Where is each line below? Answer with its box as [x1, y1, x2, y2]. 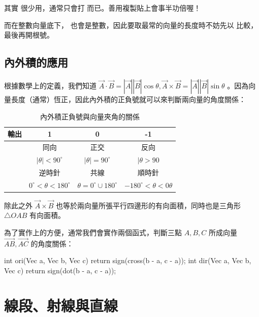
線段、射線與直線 [4, 295, 118, 315]
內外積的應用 [4, 54, 68, 70]
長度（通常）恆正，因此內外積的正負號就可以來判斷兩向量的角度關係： [11, 93, 246, 104]
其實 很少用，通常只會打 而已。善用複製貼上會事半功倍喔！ [4, 3, 201, 13]
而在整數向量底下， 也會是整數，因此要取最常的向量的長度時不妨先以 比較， [4, 19, 258, 30]
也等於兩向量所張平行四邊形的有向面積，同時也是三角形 [56, 200, 241, 210]
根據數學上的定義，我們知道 [4, 80, 96, 90]
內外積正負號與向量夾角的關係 [40, 111, 140, 121]
